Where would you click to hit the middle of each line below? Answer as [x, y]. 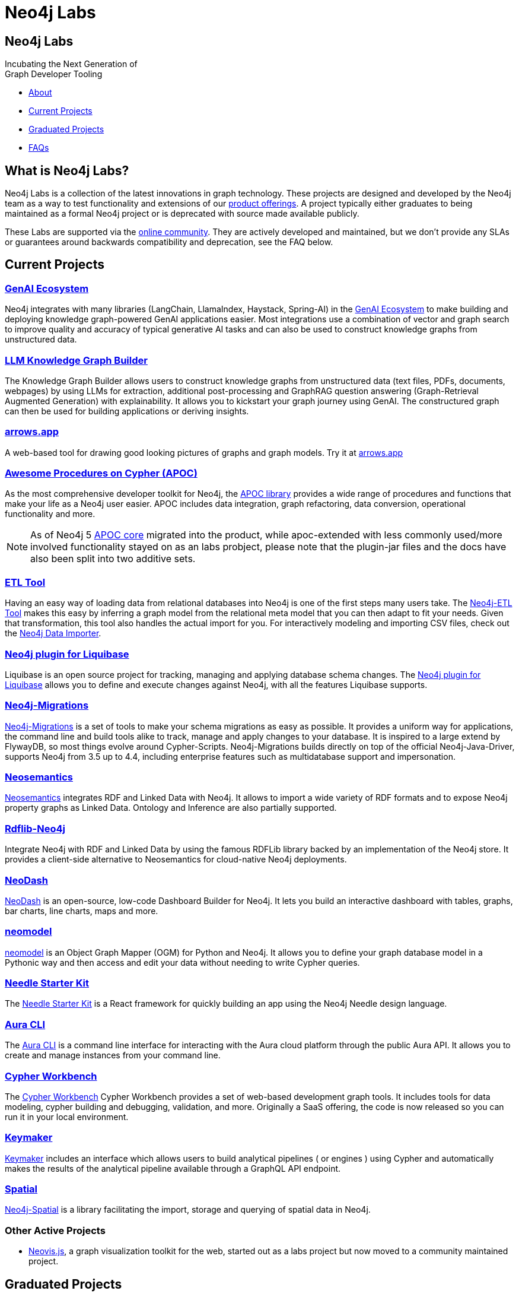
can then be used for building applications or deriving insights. [127, 411]
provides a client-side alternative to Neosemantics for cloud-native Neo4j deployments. [176, 860]
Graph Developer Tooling [54, 74]
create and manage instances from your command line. [113, 1055]
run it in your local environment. [67, 1117]
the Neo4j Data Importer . [53, 633]
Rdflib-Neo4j [35, 828]
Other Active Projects [55, 1230]
